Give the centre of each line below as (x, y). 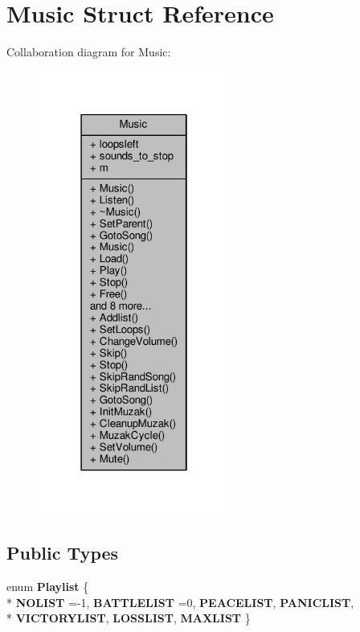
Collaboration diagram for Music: (89, 52)
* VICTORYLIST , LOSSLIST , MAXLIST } (129, 618)
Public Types (63, 553)
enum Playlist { (48, 587)
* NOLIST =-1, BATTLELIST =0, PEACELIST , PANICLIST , (180, 602)
